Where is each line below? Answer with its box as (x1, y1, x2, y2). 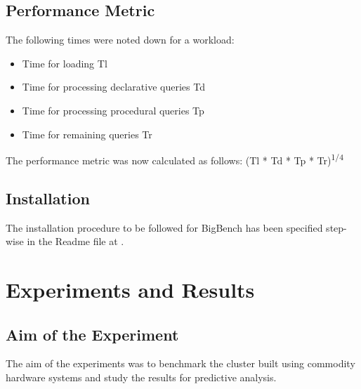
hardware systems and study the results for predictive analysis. (6, 369, 277, 384)
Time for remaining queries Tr (22, 126, 152, 141)
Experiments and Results (6, 275, 255, 303)
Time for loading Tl (22, 55, 107, 70)
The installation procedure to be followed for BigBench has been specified (6, 220, 323, 235)
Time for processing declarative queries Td (22, 79, 205, 94)
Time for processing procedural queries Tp (22, 103, 204, 117)
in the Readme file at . (27, 234, 124, 249)
